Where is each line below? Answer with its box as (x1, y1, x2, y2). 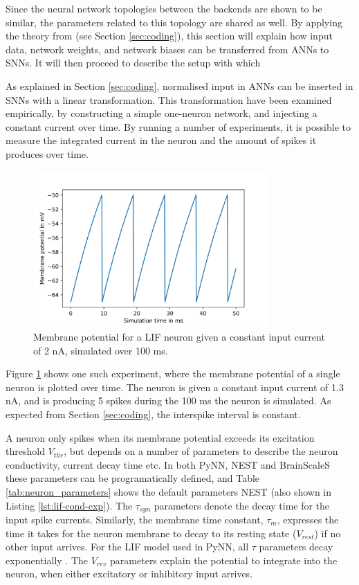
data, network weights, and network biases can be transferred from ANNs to (6, 42, 329, 56)
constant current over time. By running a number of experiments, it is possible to (6, 119, 351, 134)
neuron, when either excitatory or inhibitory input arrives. (6, 566, 253, 581)
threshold (6, 444, 45, 458)
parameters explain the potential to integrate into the (110, 552, 338, 567)
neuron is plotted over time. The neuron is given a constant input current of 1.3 (6, 379, 344, 394)
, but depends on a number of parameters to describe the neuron (64, 444, 338, 458)
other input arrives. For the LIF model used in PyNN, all (6, 539, 249, 554)
